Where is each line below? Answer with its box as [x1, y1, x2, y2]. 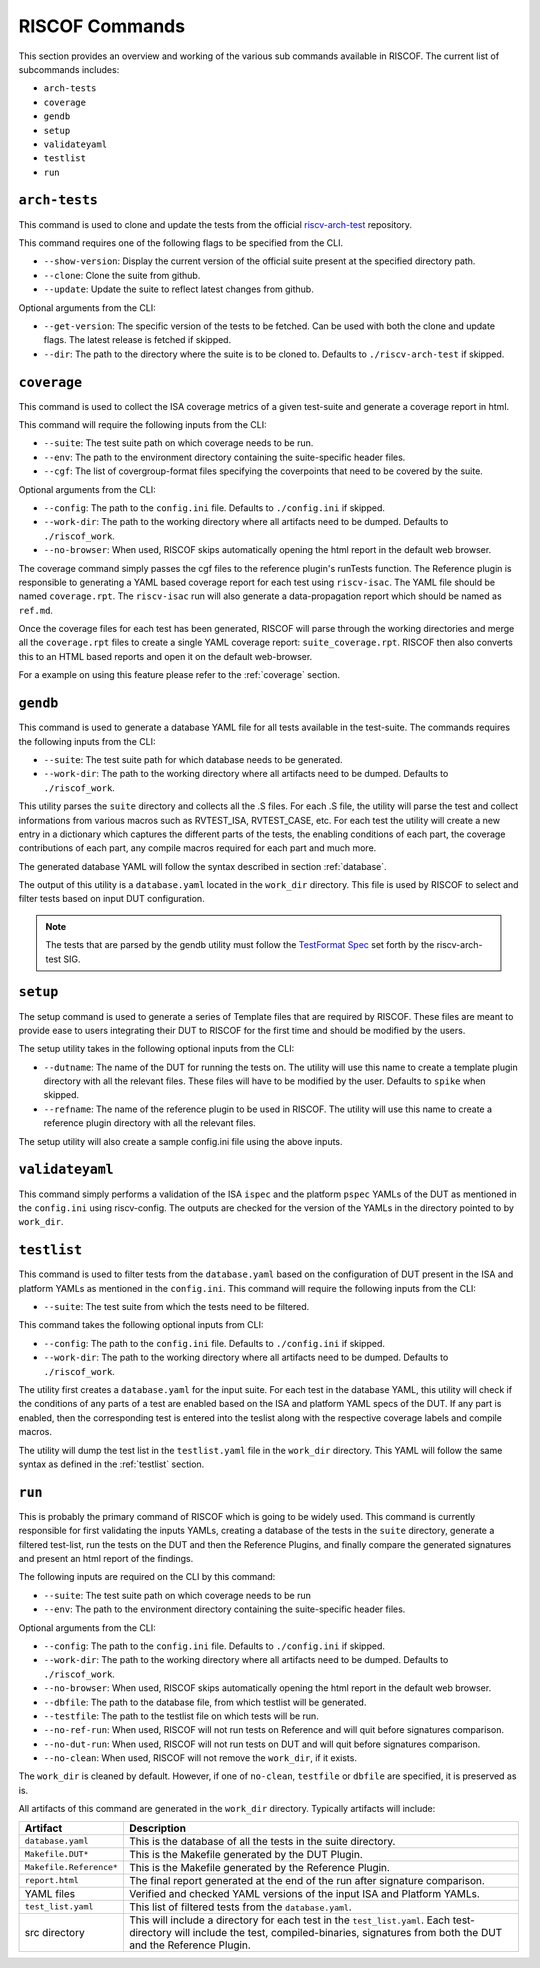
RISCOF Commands [18, 15, 185, 37]
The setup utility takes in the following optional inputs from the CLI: [18, 1043, 295, 1055]
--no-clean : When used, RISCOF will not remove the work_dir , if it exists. [43, 1752, 357, 1764]
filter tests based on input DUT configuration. [18, 893, 205, 905]
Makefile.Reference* [24, 1862, 119, 1873]
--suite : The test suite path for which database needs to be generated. [43, 753, 344, 765]
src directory [24, 1925, 85, 1939]
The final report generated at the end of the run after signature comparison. [128, 1873, 485, 1887]
